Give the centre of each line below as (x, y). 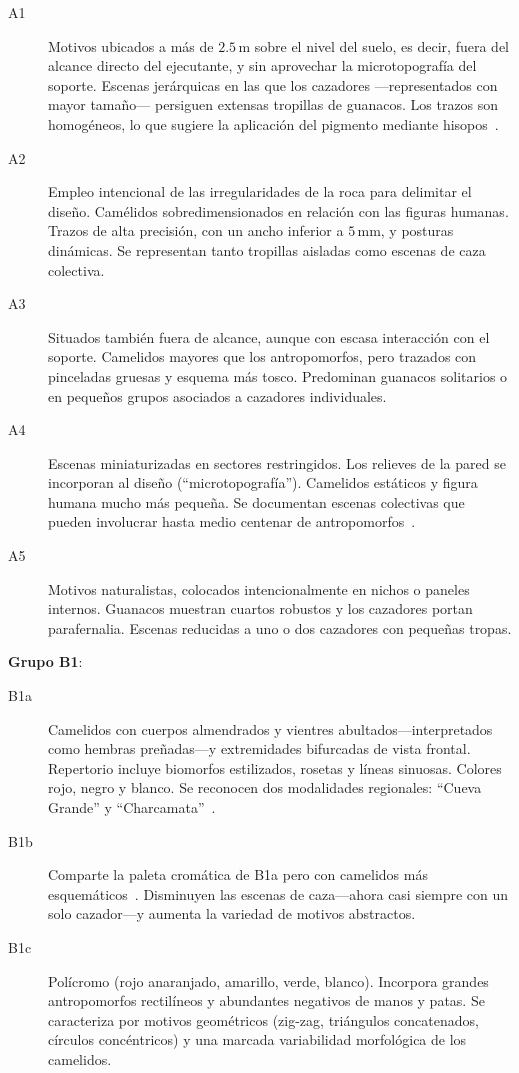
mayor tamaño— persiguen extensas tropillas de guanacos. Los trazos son (273, 104)
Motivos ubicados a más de (131, 45)
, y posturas (417, 230)
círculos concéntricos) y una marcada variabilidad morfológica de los (257, 1039)
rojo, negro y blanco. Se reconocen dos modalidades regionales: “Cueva (265, 787)
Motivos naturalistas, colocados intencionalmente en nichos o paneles (259, 588)
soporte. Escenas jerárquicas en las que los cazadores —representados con (273, 84)
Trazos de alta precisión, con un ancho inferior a (196, 230)
